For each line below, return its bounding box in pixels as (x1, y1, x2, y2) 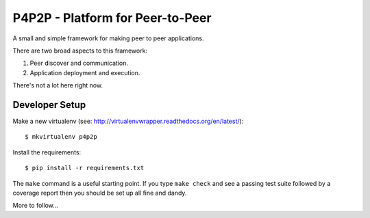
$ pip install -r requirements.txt (25, 164, 145, 172)
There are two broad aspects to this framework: (12, 46, 147, 55)
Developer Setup (12, 99, 86, 111)
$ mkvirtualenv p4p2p (25, 133, 97, 141)
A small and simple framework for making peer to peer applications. (12, 34, 204, 42)
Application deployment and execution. (29, 68, 140, 77)
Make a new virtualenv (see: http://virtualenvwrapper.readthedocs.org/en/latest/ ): (12, 117, 244, 126)
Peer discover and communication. (29, 59, 129, 68)
